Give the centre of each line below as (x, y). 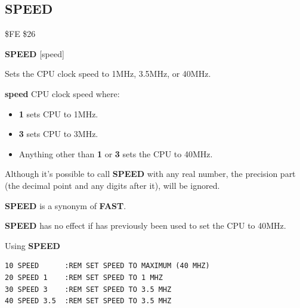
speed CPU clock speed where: (62, 93)
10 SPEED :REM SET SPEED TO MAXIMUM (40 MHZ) (107, 266)
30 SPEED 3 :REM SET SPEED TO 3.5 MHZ (88, 289)
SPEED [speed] (35, 53)
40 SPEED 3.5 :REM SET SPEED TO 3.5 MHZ (88, 301)
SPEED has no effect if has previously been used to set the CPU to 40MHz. (146, 225)
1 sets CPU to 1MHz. (58, 113)
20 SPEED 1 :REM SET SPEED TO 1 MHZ (84, 277)
